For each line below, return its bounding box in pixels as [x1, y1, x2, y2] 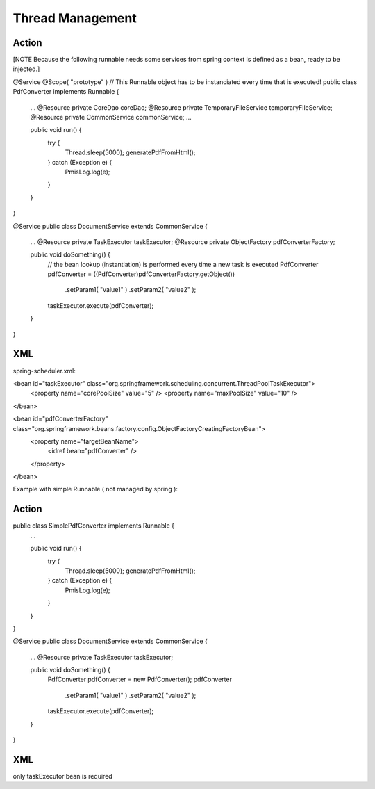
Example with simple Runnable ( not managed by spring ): [12, 485, 178, 494]
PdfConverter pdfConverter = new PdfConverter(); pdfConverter [47, 675, 233, 684]
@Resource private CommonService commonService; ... [30, 113, 192, 122]
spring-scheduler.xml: [12, 366, 76, 375]
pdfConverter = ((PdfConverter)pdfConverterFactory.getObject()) [47, 270, 235, 278]
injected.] [12, 65, 40, 73]
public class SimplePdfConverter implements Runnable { [12, 521, 175, 530]
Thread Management [12, 10, 137, 26]
